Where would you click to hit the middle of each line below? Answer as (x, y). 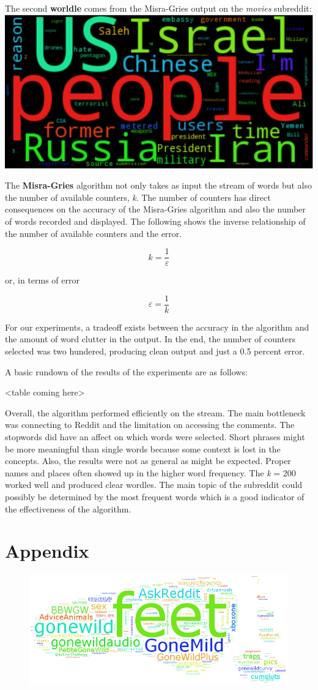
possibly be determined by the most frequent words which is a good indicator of (155, 497)
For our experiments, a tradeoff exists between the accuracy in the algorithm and (157, 327)
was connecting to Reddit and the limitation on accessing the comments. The (150, 425)
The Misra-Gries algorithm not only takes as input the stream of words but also (158, 185)
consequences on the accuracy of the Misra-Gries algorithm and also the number (155, 209)
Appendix (47, 551)
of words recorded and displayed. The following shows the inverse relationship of (155, 221)
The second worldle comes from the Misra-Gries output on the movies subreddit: (158, 8)
